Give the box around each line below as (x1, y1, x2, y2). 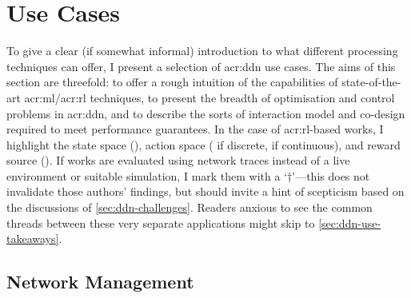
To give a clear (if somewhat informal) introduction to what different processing (6, 42, 398, 59)
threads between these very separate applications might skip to (6, 214, 315, 231)
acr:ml (24, 89, 55, 105)
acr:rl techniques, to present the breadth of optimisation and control (60, 89, 395, 105)
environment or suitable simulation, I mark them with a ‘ (6, 167, 288, 184)
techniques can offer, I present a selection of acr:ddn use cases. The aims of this (6, 58, 396, 74)
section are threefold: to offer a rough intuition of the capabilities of (6, 74, 338, 90)
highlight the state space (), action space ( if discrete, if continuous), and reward (6, 136, 401, 153)
